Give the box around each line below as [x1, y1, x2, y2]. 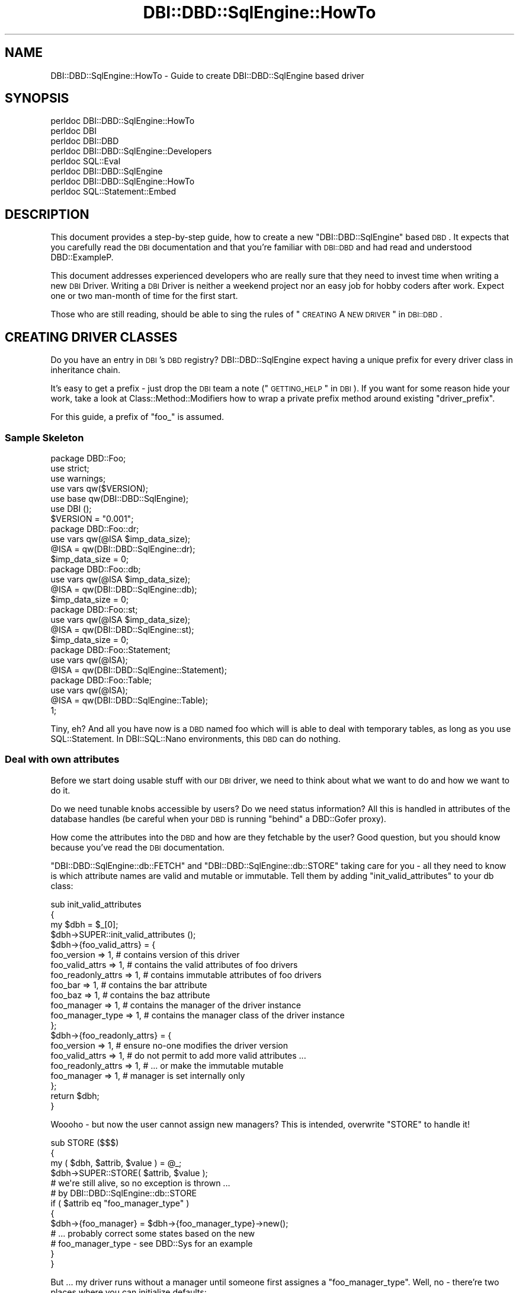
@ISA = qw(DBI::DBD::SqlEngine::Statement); [50, 664, 227, 675]
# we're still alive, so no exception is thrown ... [50, 1177, 230, 1188]
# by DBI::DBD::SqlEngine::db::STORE [50, 1187, 197, 1198]
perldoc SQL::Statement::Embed [50, 186, 177, 197]
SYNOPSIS [5, 91, 69, 106]
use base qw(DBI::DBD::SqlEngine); [50, 493, 189, 504]
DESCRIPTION [5, 206, 89, 222]
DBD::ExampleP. [50, 252, 114, 263]
